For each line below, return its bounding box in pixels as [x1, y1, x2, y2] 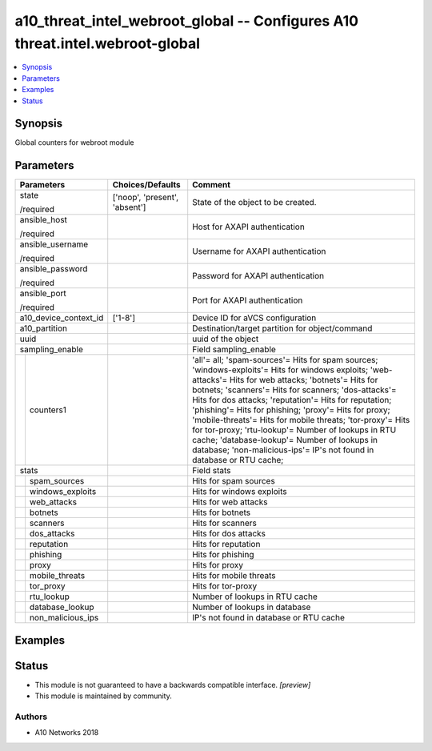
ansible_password [19, 263, 88, 275]
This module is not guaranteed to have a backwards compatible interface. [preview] [34, 680, 311, 689]
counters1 [29, 404, 67, 416]
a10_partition [19, 323, 68, 334]
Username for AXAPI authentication [192, 246, 326, 257]
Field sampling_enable [192, 344, 276, 355]
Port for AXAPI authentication [192, 295, 303, 306]
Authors [14, 711, 48, 722]
